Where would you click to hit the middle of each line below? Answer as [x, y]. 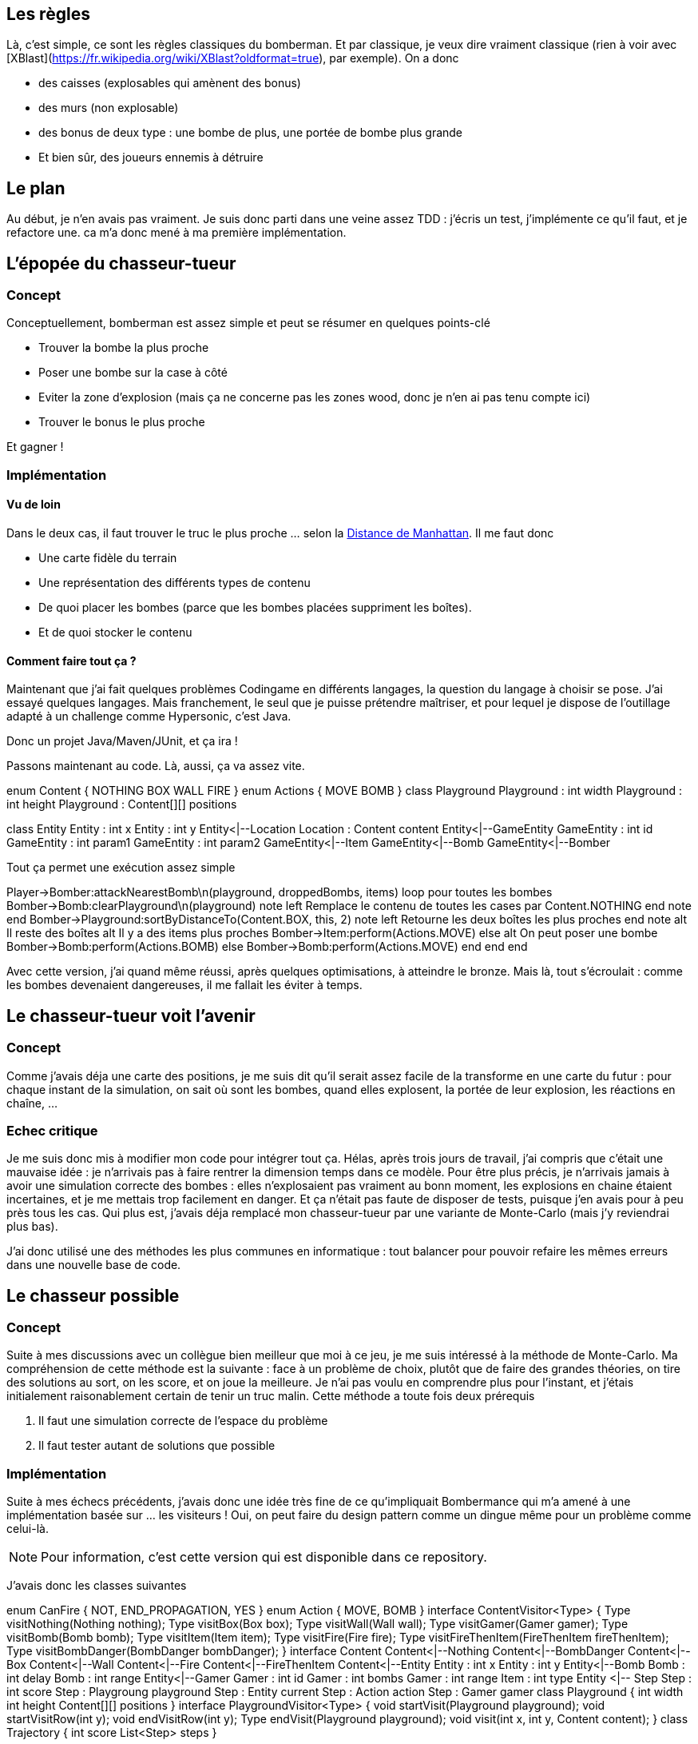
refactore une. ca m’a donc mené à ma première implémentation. [176, 233]
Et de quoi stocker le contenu [115, 633]
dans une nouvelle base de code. [94, 1265]
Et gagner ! [35, 447]
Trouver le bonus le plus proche [122, 422]
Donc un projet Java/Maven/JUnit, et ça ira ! [122, 741]
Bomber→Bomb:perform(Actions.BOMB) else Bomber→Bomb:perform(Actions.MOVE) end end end [267, 947]
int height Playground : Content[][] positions [122, 804]
